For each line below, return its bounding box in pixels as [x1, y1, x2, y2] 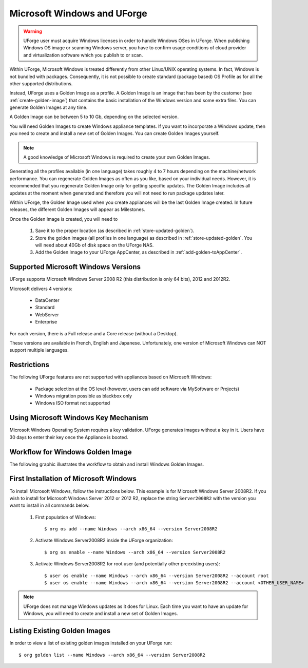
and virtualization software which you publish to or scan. [23, 52, 143, 58]
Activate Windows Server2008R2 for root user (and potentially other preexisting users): [35, 561, 220, 567]
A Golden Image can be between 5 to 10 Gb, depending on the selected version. [9, 113, 179, 120]
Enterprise [35, 319, 57, 325]
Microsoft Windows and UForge [9, 8, 147, 19]
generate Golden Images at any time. [9, 104, 88, 110]
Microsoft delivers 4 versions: [9, 285, 73, 292]
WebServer [35, 311, 59, 318]
